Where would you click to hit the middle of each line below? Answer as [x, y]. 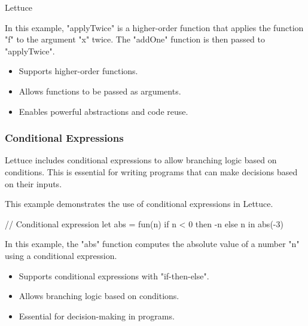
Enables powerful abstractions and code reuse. [103, 111]
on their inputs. [33, 183]
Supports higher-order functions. [78, 71]
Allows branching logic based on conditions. [99, 296]
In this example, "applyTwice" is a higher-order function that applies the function [154, 27]
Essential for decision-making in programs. [97, 316]
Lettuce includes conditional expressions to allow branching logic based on [141, 160]
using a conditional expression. [61, 255]
